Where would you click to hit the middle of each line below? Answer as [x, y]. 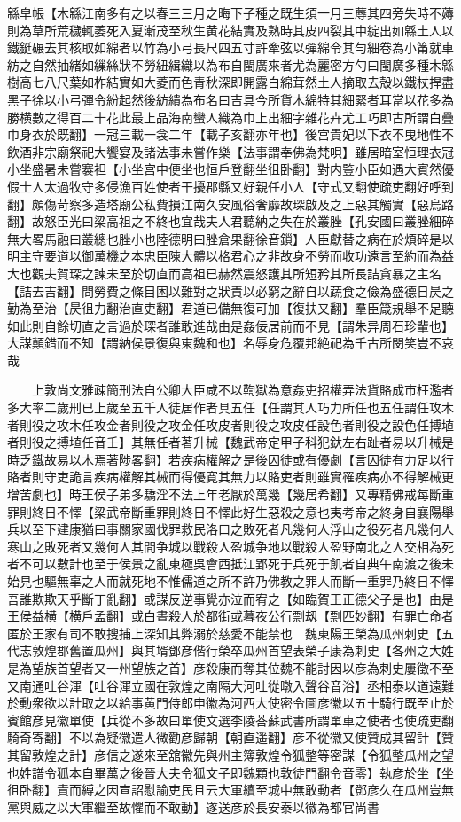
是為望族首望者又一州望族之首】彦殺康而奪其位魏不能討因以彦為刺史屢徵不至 [230, 667]
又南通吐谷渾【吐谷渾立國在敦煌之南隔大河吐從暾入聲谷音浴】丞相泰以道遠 [224, 685]
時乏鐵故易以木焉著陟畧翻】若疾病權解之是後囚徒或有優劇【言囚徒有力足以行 [230, 459]
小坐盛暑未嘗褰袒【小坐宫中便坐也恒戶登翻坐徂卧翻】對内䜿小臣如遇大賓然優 [230, 169]
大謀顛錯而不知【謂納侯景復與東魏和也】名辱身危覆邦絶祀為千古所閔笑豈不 [224, 343]
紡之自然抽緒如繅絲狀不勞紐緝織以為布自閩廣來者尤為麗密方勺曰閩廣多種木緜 [230, 64]
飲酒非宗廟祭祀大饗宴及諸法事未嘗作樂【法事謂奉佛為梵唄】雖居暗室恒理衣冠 [230, 151]
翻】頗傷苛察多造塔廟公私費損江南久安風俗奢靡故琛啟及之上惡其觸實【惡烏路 [230, 204]
